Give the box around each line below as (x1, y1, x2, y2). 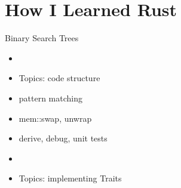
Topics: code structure (19, 72, 100, 84)
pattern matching (19, 91, 83, 104)
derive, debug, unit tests (19, 132, 108, 144)
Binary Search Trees (5, 32, 79, 44)
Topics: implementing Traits (19, 172, 122, 184)
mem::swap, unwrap (19, 112, 92, 124)
